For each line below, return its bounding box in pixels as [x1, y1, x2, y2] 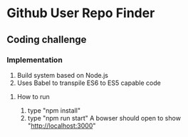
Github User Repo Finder [6, 5, 155, 21]
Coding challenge [6, 34, 87, 46]
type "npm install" [27, 106, 81, 115]
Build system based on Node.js [16, 71, 108, 79]
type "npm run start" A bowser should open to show [27, 113, 181, 122]
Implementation [6, 55, 63, 65]
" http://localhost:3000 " [27, 121, 96, 130]
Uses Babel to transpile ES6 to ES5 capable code [16, 78, 161, 87]
